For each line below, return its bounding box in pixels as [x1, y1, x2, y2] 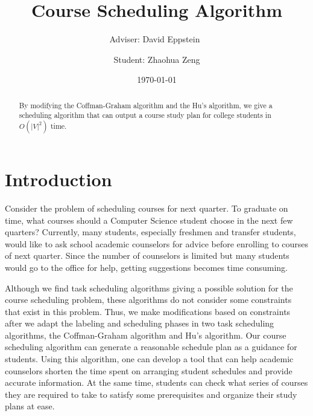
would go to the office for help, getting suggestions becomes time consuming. [5, 261, 288, 273]
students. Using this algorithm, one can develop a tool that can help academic [5, 353, 294, 365]
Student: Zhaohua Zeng [113, 53, 200, 65]
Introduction [5, 167, 112, 192]
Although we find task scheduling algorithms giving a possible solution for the [5, 281, 293, 294]
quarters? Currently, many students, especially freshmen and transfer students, [5, 226, 296, 238]
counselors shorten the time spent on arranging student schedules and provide [5, 364, 292, 377]
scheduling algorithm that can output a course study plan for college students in [19, 110, 271, 120]
